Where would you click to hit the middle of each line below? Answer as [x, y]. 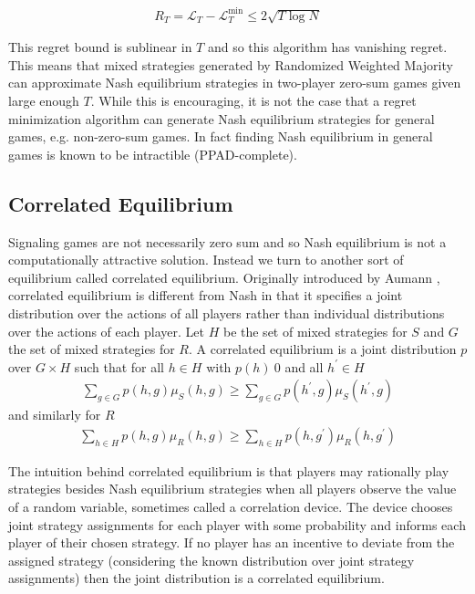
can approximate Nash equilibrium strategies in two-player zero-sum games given [235, 83]
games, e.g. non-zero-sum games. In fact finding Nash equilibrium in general [221, 136]
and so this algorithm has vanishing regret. [327, 47]
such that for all [119, 366]
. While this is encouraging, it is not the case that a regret [253, 101]
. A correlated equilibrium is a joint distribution [322, 349]
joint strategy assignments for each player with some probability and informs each [237, 524]
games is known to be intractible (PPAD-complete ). [153, 154]
